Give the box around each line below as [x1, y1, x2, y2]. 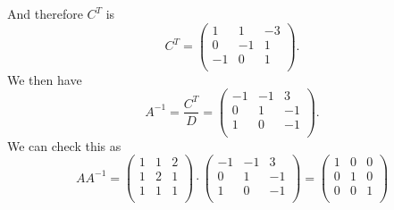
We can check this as [7, 136, 122, 155]
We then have [7, 70, 82, 88]
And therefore [7, 4, 83, 22]
